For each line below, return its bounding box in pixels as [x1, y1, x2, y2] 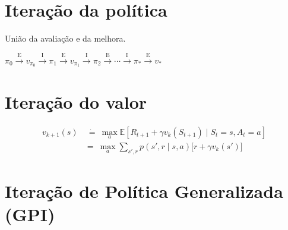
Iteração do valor [5, 89, 147, 114]
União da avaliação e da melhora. [5, 32, 126, 45]
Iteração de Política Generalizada [5, 178, 283, 203]
